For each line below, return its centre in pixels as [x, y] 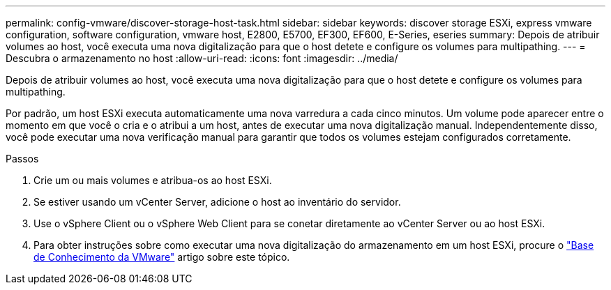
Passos [22, 159]
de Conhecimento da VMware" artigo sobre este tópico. [162, 257]
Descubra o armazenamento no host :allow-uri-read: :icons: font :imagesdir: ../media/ [202, 58]
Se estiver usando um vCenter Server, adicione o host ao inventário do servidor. [217, 202]
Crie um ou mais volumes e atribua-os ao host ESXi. [153, 180]
